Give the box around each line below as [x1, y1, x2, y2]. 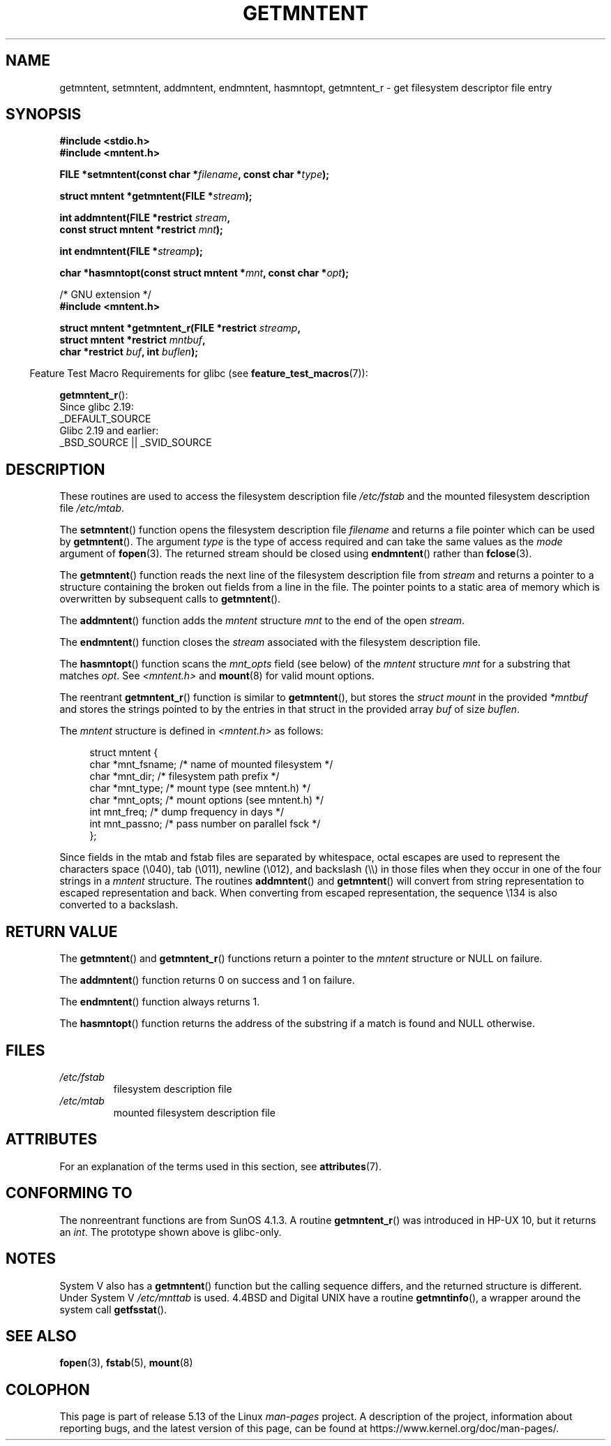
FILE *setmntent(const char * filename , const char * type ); [59, 168, 330, 181]
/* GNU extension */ [59, 288, 151, 301]
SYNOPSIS [6, 105, 82, 124]
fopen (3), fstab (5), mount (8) [59, 1357, 193, 1369]
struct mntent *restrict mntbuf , [59, 334, 206, 346]
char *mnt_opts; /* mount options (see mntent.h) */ [89, 794, 324, 806]
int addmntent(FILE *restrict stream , [59, 212, 231, 224]
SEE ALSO [6, 1327, 77, 1345]
